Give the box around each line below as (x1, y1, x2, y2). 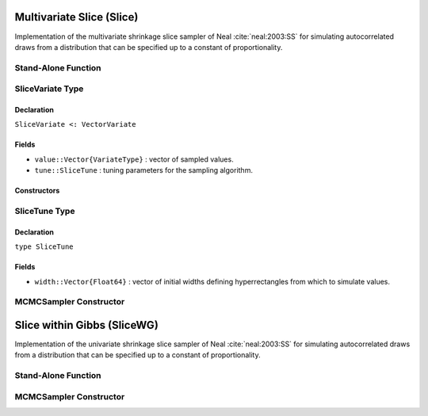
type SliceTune (14, 242, 75, 251)
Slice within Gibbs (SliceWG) (14, 318, 159, 332)
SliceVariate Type (14, 83, 84, 94)
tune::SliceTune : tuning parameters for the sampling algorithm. (34, 166, 254, 175)
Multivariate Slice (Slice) (14, 10, 139, 24)
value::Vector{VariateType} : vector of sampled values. (34, 155, 234, 164)
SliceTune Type (14, 205, 75, 216)
